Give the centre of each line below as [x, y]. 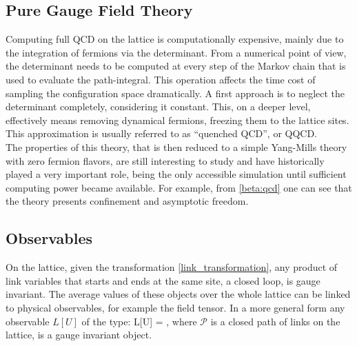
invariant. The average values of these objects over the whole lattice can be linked [178, 294]
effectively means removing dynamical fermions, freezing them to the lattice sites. [177, 120]
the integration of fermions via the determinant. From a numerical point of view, [176, 52]
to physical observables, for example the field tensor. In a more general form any [175, 307]
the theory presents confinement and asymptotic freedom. [127, 201]
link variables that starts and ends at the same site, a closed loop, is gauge [163, 280]
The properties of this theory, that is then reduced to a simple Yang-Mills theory [176, 146]
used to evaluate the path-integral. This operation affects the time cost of [161, 79]
